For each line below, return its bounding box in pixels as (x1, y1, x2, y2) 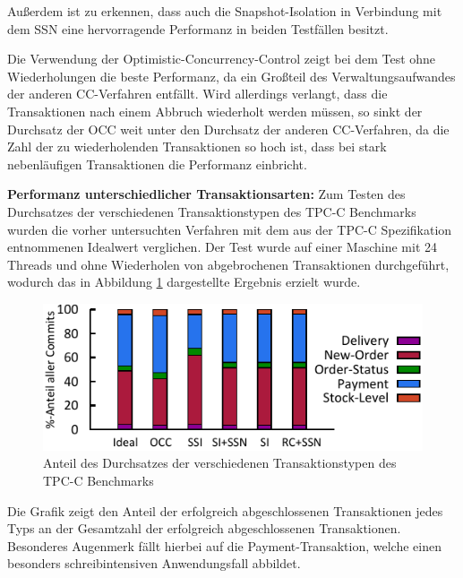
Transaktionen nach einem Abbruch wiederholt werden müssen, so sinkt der (7, 101, 423, 120)
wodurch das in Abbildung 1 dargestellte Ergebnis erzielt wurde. (7, 272, 361, 291)
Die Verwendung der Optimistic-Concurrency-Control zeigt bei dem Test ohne (7, 49, 436, 68)
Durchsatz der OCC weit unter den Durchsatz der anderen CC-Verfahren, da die (7, 119, 450, 138)
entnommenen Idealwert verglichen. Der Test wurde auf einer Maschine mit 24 (7, 237, 438, 256)
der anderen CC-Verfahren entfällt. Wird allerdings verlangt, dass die (7, 84, 388, 103)
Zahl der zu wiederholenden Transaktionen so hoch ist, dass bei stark (7, 137, 387, 156)
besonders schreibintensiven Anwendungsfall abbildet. (7, 554, 301, 573)
